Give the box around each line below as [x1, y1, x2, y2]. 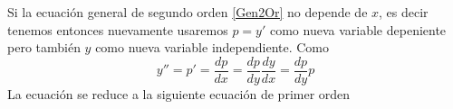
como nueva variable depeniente [269, 20, 447, 39]
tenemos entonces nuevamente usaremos [7, 20, 228, 39]
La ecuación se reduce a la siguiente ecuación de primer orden [7, 84, 351, 103]
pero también [7, 38, 81, 57]
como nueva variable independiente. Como [95, 38, 330, 57]
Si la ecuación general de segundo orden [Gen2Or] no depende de [7, 3, 368, 21]
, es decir [379, 3, 429, 21]
